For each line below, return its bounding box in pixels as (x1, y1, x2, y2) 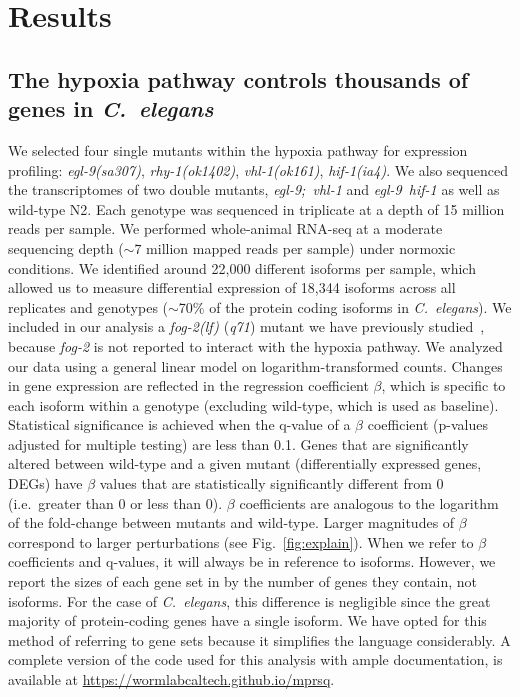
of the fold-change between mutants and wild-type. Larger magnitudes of (8, 512, 455, 533)
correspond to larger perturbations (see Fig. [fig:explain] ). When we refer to (8, 531, 474, 552)
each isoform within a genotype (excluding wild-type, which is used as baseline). (8, 394, 499, 415)
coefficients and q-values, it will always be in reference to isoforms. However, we (8, 551, 496, 572)
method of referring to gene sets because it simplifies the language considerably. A (8, 629, 511, 650)
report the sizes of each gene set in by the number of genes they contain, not (8, 571, 477, 592)
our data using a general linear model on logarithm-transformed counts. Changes (8, 355, 503, 376)
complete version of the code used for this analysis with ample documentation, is (8, 649, 503, 670)
